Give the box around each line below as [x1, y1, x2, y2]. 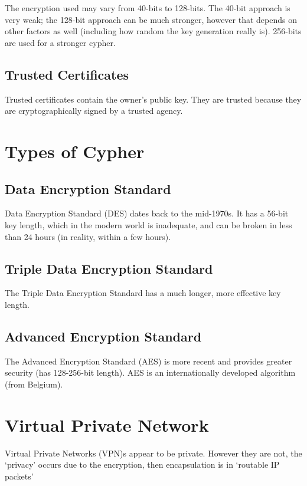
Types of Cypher [5, 139, 145, 163]
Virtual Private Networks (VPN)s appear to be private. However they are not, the [5, 446, 302, 459]
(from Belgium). [5, 377, 63, 390]
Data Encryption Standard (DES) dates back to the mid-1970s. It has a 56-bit [5, 207, 289, 219]
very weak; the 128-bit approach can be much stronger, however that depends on [5, 13, 297, 25]
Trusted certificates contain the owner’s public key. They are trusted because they [5, 93, 302, 105]
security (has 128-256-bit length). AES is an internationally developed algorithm [5, 366, 296, 379]
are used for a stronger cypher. [5, 36, 116, 48]
